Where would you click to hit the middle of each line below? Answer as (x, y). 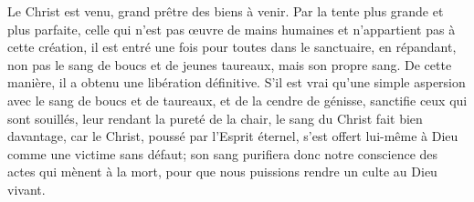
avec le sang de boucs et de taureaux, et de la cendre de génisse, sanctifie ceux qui (237, 100)
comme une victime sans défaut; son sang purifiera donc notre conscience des (223, 153)
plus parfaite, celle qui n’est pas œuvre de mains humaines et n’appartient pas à (232, 29)
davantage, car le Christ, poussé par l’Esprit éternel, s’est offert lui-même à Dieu (233, 136)
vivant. (26, 189)
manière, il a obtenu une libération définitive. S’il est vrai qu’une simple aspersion (237, 82)
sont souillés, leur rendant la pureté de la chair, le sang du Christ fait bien (215, 118)
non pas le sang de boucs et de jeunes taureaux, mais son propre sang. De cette (230, 64)
